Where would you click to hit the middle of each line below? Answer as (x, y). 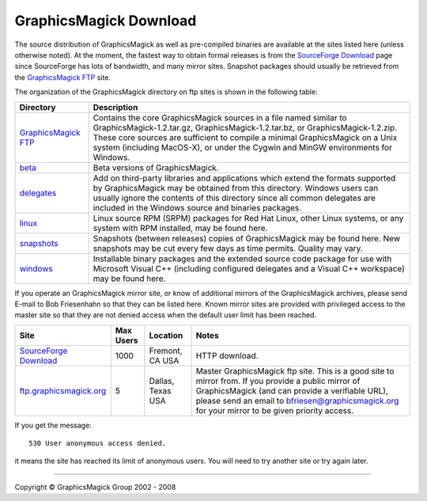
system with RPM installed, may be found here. (180, 228)
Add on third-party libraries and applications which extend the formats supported (244, 178)
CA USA (164, 360)
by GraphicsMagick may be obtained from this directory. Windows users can (236, 188)
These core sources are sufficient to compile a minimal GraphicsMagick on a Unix (245, 137)
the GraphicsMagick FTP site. (62, 77)
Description (115, 107)
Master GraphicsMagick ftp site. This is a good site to (295, 370)
